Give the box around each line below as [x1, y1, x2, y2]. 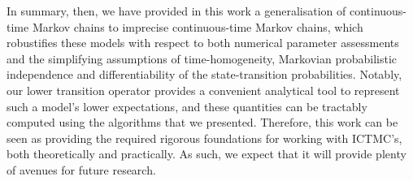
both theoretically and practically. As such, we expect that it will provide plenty [7, 145, 406, 162]
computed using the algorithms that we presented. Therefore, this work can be [7, 114, 398, 131]
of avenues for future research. [7, 161, 156, 178]
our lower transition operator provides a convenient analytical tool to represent [7, 81, 400, 98]
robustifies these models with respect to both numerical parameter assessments [7, 34, 399, 51]
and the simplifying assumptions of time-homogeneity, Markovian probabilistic [7, 50, 398, 67]
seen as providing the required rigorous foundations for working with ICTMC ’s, [7, 129, 402, 146]
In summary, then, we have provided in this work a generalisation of [7, 2, 346, 19]
